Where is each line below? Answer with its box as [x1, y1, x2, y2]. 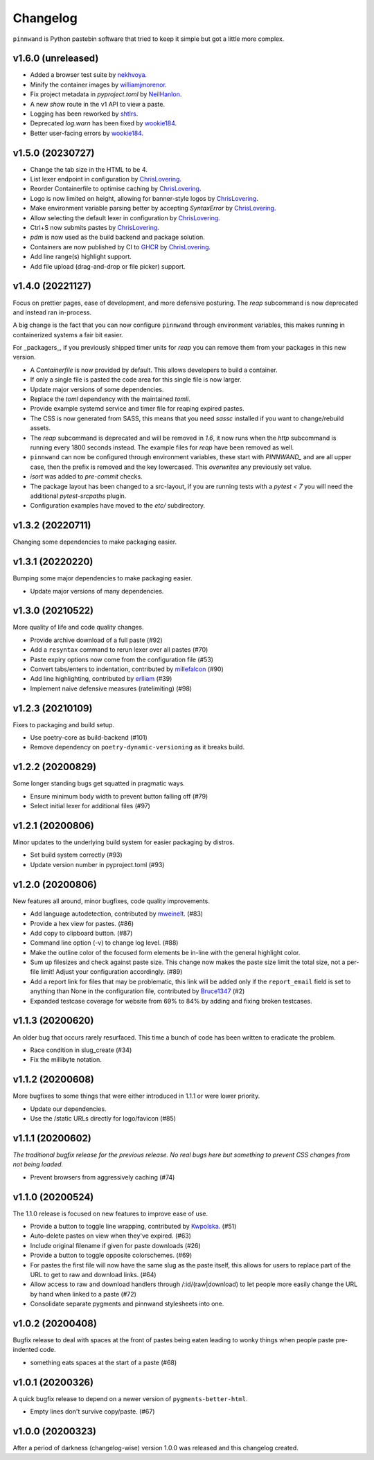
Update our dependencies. [30, 1105, 107, 1113]
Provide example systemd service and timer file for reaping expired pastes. [30, 404, 244, 413]
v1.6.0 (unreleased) [12, 53, 99, 64]
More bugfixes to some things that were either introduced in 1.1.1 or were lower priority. [12, 1092, 260, 1101]
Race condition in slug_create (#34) [30, 1046, 132, 1054]
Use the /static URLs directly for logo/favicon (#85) [30, 1114, 177, 1123]
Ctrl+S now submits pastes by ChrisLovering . [30, 224, 159, 232]
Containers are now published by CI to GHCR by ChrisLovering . [30, 242, 211, 251]
